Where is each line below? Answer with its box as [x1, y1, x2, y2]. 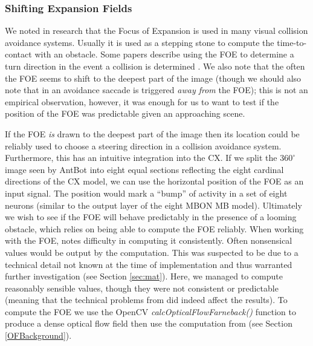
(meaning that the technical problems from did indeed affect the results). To [5, 293, 288, 306]
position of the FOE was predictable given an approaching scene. [5, 107, 245, 120]
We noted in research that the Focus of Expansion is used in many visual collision [5, 24, 308, 37]
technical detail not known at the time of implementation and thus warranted [5, 258, 292, 270]
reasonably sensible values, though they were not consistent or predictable [5, 281, 279, 294]
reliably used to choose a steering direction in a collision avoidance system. [5, 139, 282, 152]
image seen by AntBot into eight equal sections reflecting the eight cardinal [5, 163, 284, 175]
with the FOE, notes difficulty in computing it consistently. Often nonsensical [5, 234, 292, 247]
